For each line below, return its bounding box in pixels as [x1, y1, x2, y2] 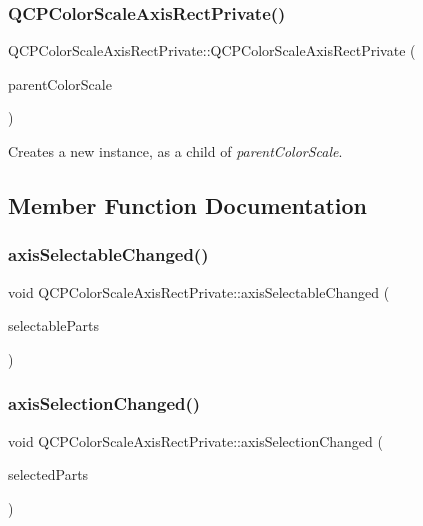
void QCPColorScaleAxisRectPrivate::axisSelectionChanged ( [8, 430, 383, 451]
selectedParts [8, 464, 89, 485]
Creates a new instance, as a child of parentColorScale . [8, 141, 343, 161]
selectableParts [8, 315, 99, 336]
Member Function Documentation [8, 189, 368, 220]
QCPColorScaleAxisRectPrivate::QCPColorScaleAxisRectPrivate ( [8, 40, 416, 61]
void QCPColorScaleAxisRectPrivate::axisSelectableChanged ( [8, 281, 390, 302]
